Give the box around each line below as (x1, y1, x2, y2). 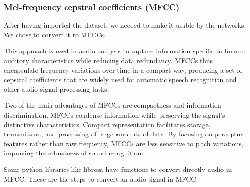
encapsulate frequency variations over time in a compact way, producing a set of (4, 65, 242, 75)
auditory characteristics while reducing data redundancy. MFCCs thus (4, 55, 213, 65)
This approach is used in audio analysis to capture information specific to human (4, 46, 245, 56)
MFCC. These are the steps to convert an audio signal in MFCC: (4, 173, 198, 184)
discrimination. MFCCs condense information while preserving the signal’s (4, 109, 225, 119)
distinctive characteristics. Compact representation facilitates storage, (4, 119, 211, 129)
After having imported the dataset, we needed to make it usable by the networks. (4, 20, 246, 30)
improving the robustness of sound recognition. (4, 148, 144, 158)
